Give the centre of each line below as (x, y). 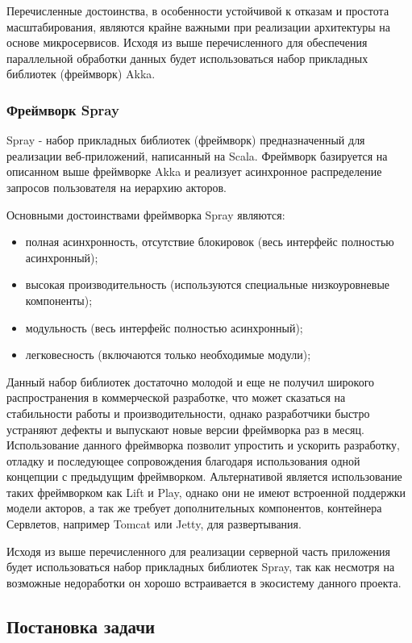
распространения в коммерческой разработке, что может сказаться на (176, 397)
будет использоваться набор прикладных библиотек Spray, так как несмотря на (201, 567)
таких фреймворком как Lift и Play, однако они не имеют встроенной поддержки (206, 492)
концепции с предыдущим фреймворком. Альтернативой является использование (204, 476)
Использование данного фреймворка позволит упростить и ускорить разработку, (204, 445)
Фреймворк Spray (63, 109)
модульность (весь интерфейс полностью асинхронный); (164, 327)
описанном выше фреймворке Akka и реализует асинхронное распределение (194, 171)
